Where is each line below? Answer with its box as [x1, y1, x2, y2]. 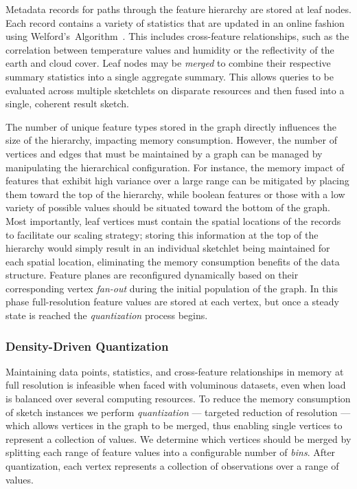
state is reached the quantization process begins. [5, 308, 208, 323]
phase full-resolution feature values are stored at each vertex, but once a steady [5, 294, 339, 309]
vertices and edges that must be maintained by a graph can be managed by [5, 146, 323, 160]
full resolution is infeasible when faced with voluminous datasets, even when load [5, 378, 346, 392]
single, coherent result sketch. [5, 96, 129, 111]
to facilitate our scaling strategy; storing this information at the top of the [5, 227, 319, 241]
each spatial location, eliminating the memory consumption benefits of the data [5, 254, 340, 268]
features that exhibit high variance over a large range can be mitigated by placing [5, 173, 349, 188]
